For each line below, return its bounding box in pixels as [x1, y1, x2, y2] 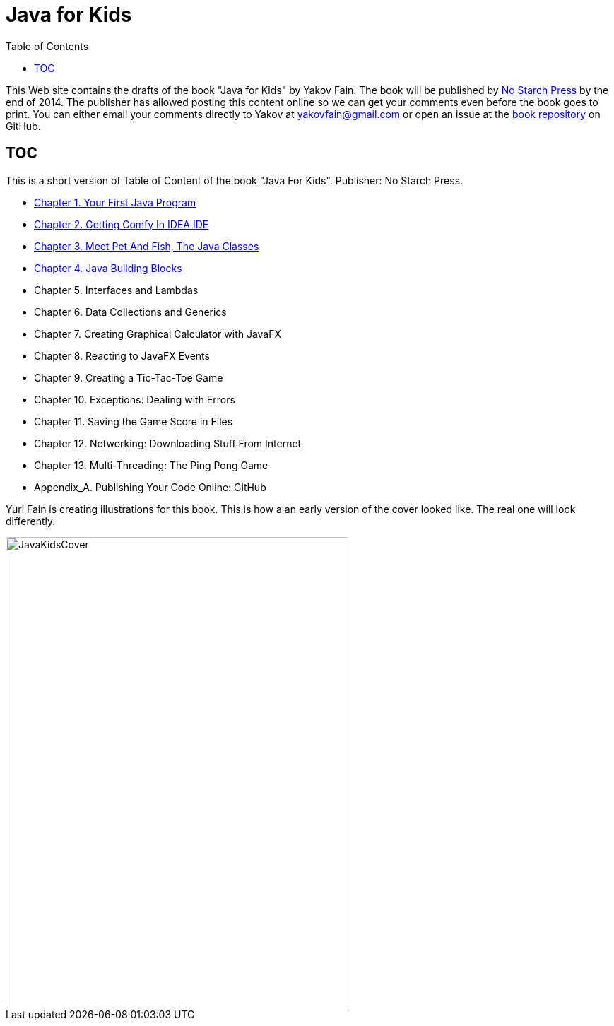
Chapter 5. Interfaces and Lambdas [34, 283, 199, 296]
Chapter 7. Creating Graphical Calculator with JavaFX [34, 327, 282, 340]
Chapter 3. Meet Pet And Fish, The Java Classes [34, 240, 259, 252]
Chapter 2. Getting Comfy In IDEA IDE [34, 218, 209, 230]
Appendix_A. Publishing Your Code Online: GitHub [34, 480, 266, 493]
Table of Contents [6, 40, 89, 52]
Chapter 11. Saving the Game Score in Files [34, 415, 233, 427]
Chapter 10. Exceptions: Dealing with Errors [34, 393, 235, 406]
